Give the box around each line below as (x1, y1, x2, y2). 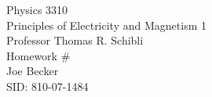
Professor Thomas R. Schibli (6, 32, 144, 48)
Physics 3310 (6, 2, 68, 17)
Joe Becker (6, 63, 59, 79)
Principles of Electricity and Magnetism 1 (6, 16, 207, 33)
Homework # (6, 47, 71, 63)
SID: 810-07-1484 (6, 77, 89, 94)
